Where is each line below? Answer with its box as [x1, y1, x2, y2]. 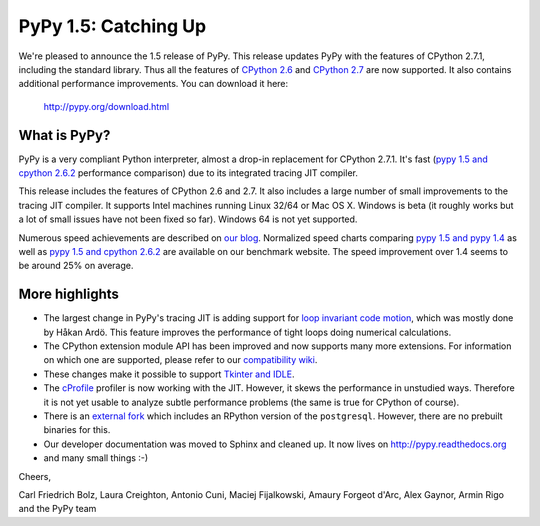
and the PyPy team [18, 503, 97, 515]
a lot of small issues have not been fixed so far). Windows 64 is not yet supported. [18, 213, 358, 225]
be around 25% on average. [18, 260, 134, 272]
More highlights [18, 286, 120, 303]
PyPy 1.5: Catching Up [18, 15, 207, 37]
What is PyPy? [18, 126, 111, 144]
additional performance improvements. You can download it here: [18, 78, 289, 90]
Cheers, [18, 470, 52, 482]
